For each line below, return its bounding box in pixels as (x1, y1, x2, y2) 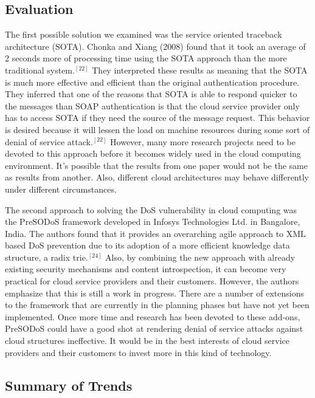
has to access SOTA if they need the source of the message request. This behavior (5, 111, 310, 124)
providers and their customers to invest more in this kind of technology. (5, 346, 272, 359)
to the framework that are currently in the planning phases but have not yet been (5, 298, 310, 311)
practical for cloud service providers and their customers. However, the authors (5, 275, 299, 287)
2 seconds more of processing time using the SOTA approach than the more (5, 52, 287, 64)
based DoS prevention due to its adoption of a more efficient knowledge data (5, 239, 290, 252)
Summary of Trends (5, 376, 133, 394)
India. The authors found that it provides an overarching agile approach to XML (5, 227, 306, 239)
